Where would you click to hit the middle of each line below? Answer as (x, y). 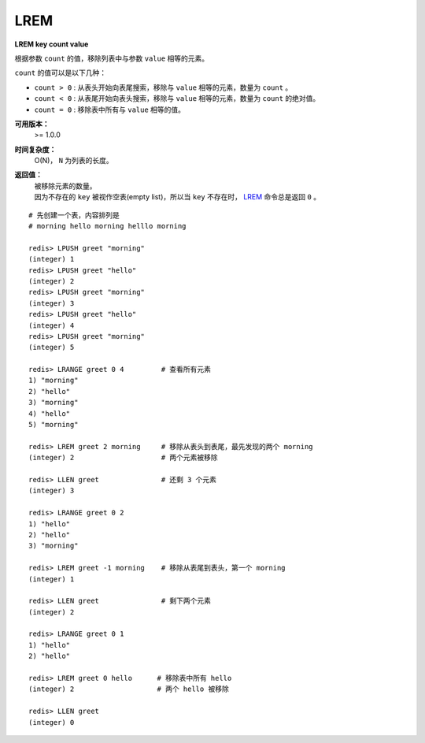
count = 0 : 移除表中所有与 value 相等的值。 (109, 110)
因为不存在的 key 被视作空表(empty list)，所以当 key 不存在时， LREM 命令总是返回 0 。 (177, 197)
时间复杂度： (35, 149)
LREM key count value (52, 44)
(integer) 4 (52, 325)
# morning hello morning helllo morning (107, 226)
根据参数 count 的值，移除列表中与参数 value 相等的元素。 (112, 58)
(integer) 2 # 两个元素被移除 (123, 458)
